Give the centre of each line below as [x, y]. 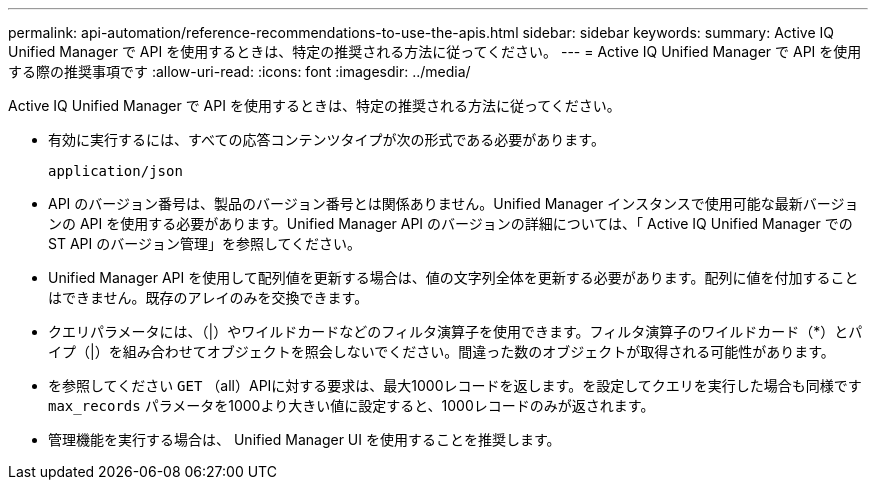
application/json [115, 171]
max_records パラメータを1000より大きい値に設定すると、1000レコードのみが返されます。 [351, 405]
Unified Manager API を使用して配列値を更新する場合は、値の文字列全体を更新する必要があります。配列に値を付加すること [453, 277]
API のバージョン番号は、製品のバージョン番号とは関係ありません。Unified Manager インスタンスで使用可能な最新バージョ [453, 203]
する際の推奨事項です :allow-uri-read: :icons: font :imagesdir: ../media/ [239, 71]
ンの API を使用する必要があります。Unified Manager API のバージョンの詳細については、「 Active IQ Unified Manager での [450, 223]
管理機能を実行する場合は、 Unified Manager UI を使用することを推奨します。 [304, 439]
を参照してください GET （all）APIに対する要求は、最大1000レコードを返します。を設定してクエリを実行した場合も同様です [455, 385]
